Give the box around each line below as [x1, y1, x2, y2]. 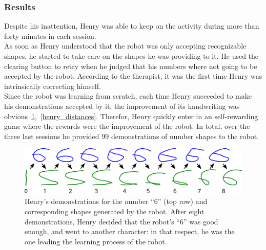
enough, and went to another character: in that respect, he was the [25, 226, 235, 237]
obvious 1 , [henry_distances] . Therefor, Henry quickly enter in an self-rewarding [4, 110, 258, 121]
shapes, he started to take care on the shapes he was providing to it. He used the [4, 51, 259, 61]
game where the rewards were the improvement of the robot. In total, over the [4, 121, 250, 131]
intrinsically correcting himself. [4, 80, 101, 91]
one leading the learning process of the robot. [25, 236, 167, 246]
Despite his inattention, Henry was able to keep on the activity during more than [4, 20, 259, 31]
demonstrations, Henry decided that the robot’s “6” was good [25, 216, 218, 226]
